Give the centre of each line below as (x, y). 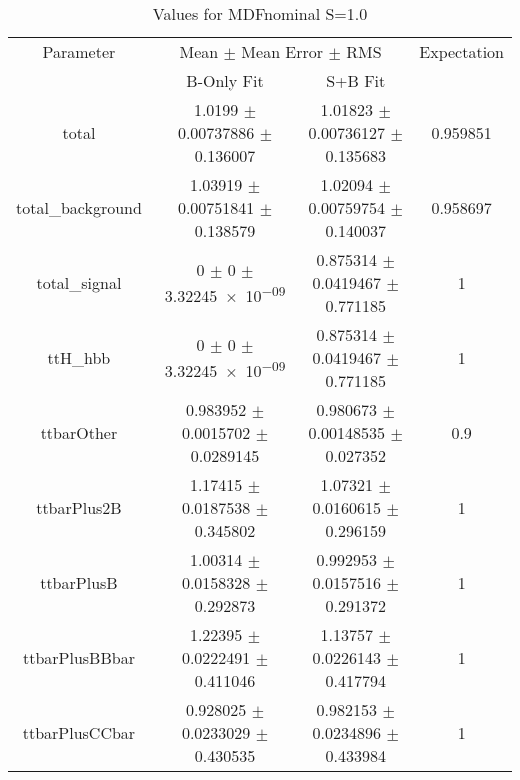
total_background (79, 207)
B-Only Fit (225, 80)
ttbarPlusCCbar (79, 732)
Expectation (461, 51)
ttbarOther (79, 432)
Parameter (79, 51)
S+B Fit (356, 80)
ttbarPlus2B (79, 507)
